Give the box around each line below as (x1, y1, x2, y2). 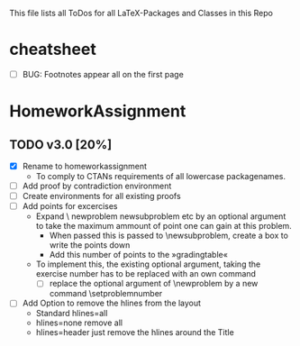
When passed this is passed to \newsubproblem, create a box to (49, 230, 288, 241)
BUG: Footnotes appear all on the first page (22, 68, 185, 79)
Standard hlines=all (35, 308, 108, 319)
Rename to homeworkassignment (22, 161, 147, 171)
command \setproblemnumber (49, 288, 163, 299)
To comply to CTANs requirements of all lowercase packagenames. (35, 171, 286, 182)
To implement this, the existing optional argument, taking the (35, 259, 261, 269)
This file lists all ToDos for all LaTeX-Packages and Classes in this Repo (9, 8, 273, 18)
